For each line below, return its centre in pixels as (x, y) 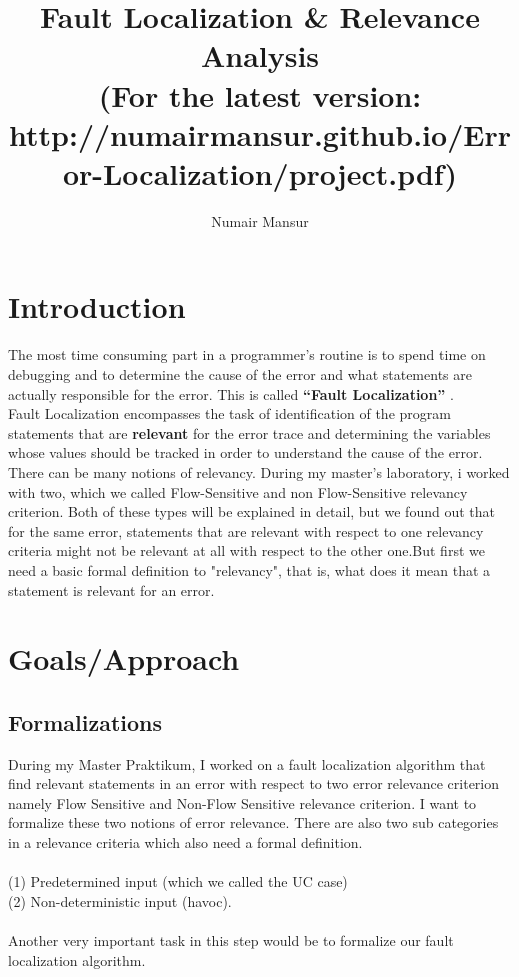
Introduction (97, 306)
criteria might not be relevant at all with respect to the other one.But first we (246, 550)
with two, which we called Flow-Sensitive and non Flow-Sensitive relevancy (238, 491)
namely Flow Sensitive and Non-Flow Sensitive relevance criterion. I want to (242, 802)
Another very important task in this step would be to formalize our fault (231, 940)
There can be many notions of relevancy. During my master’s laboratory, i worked (259, 471)
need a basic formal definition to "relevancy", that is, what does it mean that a (249, 569)
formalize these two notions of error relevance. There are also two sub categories (253, 822)
